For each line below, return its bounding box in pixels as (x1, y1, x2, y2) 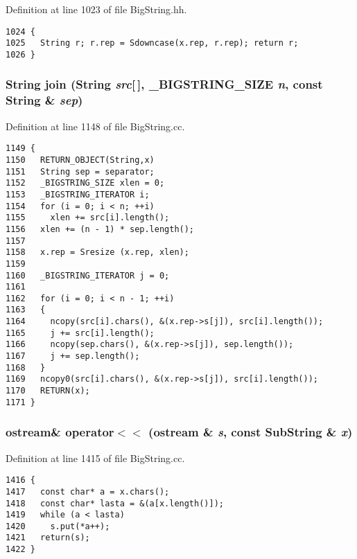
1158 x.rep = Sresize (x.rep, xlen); (6, 247, 189, 258)
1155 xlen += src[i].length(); (6, 213, 170, 223)
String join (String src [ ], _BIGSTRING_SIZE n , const (6, 76, 323, 93)
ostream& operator (6, 423, 114, 441)
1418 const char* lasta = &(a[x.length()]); (6, 498, 224, 508)
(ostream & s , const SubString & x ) (148, 423, 353, 441)
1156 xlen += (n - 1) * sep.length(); (6, 224, 195, 234)
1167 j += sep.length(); (6, 351, 140, 362)
